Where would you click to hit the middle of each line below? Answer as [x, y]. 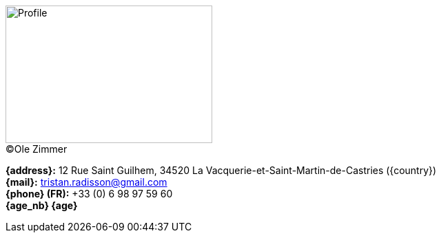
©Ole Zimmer [37, 149]
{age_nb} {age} [42, 205]
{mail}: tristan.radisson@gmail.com [86, 182]
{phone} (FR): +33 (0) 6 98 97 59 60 [89, 194]
